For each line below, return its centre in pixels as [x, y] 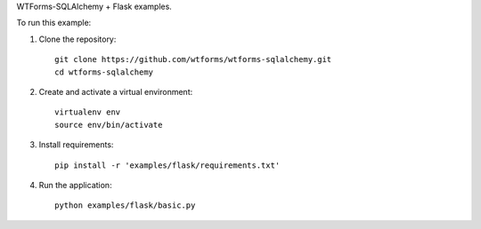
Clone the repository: [77, 39]
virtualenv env [88, 112]
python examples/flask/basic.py [125, 205]
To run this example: [54, 23]
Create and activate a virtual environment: [116, 91]
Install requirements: [76, 145]
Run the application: [75, 185]
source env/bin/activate [109, 125]
